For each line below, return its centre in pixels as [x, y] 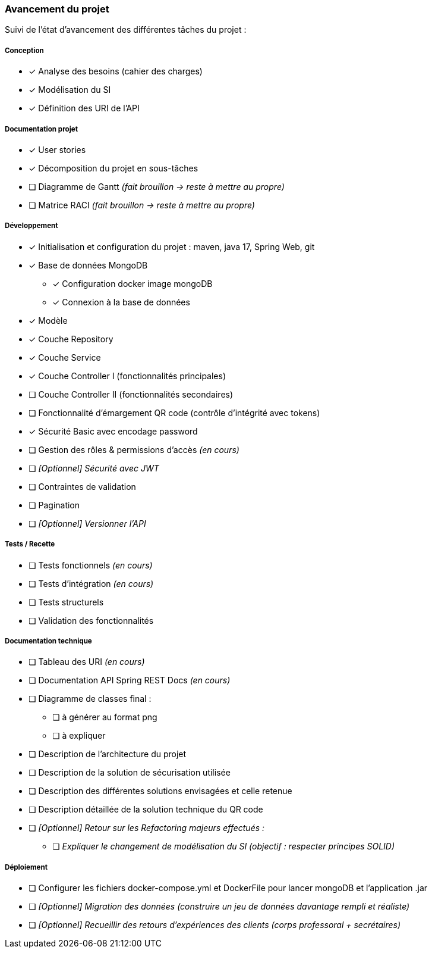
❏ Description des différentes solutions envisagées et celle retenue [160, 791]
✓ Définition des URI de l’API [84, 108]
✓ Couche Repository [71, 339]
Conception [24, 50]
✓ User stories [57, 149]
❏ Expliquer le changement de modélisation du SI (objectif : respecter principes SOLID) [224, 846]
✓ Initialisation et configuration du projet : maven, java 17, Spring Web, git [172, 246]
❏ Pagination [54, 505]
